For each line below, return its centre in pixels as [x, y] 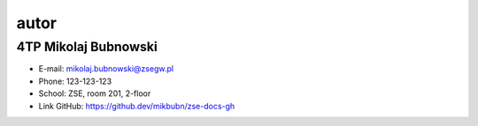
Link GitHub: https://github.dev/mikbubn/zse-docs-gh [137, 106]
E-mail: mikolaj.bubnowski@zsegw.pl [106, 69]
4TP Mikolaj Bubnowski [87, 47]
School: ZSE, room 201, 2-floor [95, 93]
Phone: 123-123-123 [75, 81]
